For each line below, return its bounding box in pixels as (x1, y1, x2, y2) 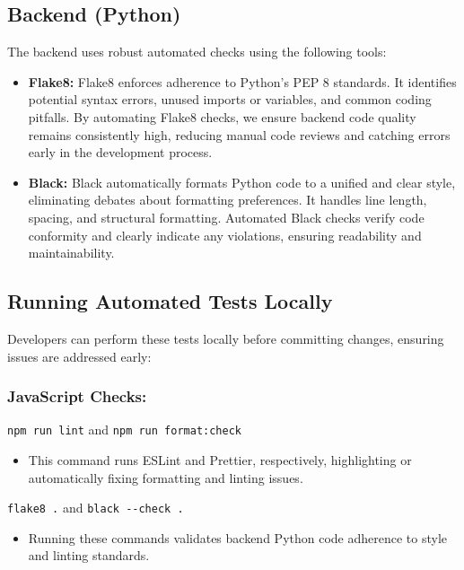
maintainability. (28, 243, 115, 262)
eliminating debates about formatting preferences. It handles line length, (28, 190, 427, 209)
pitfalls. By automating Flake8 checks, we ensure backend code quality (28, 107, 416, 126)
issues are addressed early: (7, 346, 152, 365)
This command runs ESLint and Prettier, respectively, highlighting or (28, 451, 412, 469)
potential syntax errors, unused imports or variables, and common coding (28, 90, 432, 109)
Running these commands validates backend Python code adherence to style (28, 528, 448, 547)
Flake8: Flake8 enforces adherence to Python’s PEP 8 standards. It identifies (28, 72, 457, 91)
